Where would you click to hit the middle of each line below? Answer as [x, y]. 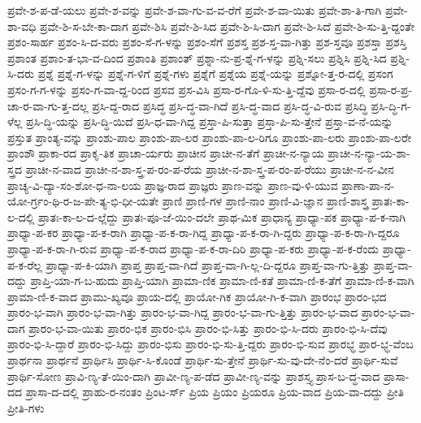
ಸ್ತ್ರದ [15, 168]
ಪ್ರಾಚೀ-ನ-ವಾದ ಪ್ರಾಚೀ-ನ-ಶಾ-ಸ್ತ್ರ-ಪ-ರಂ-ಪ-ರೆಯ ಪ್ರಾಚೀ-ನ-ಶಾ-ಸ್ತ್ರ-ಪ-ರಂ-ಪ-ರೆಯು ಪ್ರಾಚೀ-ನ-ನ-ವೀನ [210, 168]
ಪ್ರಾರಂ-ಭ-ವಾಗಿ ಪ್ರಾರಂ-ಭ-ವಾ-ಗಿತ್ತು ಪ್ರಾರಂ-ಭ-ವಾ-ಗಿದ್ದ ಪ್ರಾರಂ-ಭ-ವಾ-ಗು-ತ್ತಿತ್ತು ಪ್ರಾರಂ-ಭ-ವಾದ [183, 312]
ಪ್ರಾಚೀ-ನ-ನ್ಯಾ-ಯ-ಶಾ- [369, 153]
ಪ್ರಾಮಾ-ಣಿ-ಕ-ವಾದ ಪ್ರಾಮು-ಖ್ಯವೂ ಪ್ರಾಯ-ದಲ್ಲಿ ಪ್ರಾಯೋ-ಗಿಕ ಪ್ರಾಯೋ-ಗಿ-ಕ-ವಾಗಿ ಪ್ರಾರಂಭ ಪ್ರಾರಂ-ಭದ [197, 296]
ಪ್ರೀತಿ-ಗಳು [26, 407]
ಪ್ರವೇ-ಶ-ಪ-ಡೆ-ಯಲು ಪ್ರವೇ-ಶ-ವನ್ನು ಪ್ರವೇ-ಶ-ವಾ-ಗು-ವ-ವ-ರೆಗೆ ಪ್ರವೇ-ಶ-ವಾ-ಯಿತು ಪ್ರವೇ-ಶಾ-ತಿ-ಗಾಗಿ [195, 10]
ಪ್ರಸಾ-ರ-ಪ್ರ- [391, 89]
